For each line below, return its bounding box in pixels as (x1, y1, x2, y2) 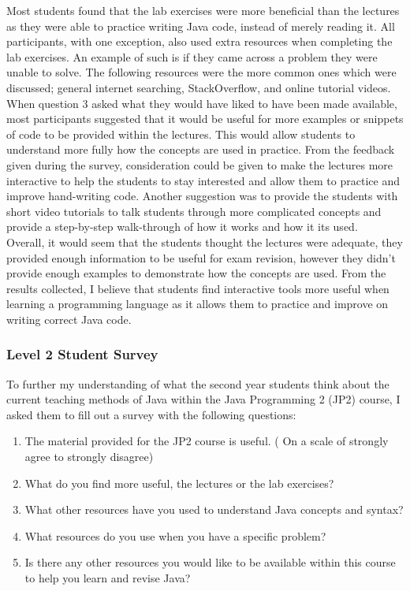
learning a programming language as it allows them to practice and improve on (6, 295, 389, 312)
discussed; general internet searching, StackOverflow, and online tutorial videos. (6, 79, 391, 95)
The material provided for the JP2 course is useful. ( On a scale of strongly (24, 433, 389, 449)
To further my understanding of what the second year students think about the (6, 375, 389, 392)
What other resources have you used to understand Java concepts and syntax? (24, 501, 404, 518)
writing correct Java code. (6, 310, 132, 327)
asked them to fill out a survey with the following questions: (6, 406, 296, 422)
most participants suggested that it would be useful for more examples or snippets (6, 110, 404, 127)
